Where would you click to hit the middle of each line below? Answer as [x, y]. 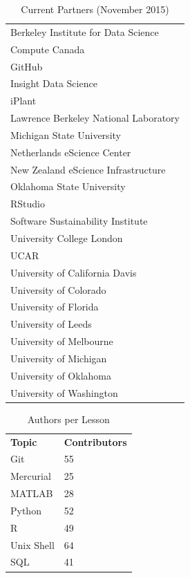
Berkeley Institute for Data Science [85, 31]
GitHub [27, 66]
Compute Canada [48, 49]
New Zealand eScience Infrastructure [88, 169]
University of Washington [64, 392]
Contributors [95, 441]
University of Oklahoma [61, 375]
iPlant [23, 101]
